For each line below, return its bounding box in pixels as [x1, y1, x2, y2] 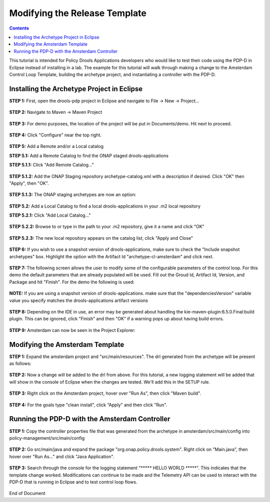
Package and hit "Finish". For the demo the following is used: [9, 279, 135, 285]
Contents [9, 25, 29, 31]
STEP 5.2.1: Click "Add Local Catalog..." [9, 212, 91, 218]
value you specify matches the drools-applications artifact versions [9, 297, 148, 303]
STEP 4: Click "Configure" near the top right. [9, 132, 102, 138]
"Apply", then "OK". [9, 180, 49, 186]
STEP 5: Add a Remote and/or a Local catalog [9, 143, 103, 149]
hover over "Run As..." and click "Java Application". [9, 453, 114, 459]
